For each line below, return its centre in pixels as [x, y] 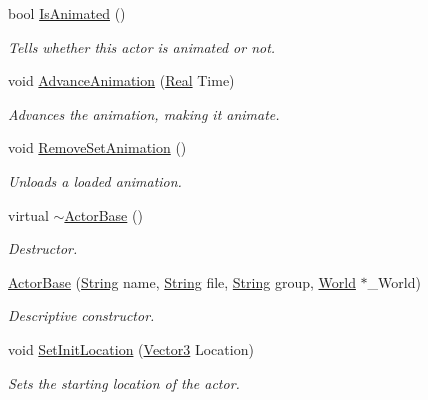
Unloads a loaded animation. [95, 180]
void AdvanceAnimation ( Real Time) [121, 80]
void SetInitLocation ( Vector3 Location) [131, 348]
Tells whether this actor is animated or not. [142, 46]
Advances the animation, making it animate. [144, 113]
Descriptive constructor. [81, 315]
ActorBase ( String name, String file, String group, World [182, 281]
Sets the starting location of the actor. [124, 382]
